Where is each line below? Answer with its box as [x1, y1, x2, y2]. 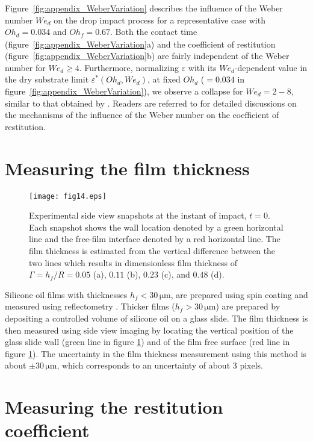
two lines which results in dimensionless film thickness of [29, 256, 237, 269]
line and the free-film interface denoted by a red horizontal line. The [29, 232, 280, 245]
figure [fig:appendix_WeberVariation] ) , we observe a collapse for [5, 85, 243, 98]
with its [188, 61, 217, 73]
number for [5, 61, 46, 73]
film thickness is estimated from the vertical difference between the [29, 244, 276, 257]
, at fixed [147, 73, 181, 86]
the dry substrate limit [5, 73, 89, 86]
